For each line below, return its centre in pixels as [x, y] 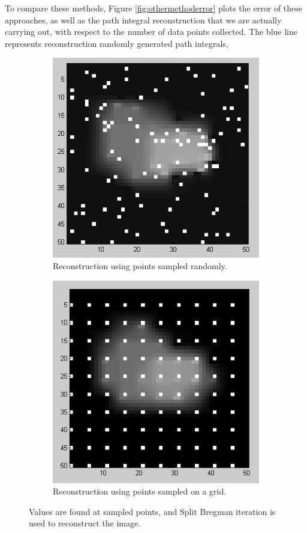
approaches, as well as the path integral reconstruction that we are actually [143, 20]
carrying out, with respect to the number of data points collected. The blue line [151, 32]
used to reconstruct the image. [85, 523]
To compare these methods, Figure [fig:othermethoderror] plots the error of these [153, 8]
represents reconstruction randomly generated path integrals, [117, 43]
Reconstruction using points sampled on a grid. [140, 491]
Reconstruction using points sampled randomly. [140, 266]
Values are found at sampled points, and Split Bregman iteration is [152, 511]
